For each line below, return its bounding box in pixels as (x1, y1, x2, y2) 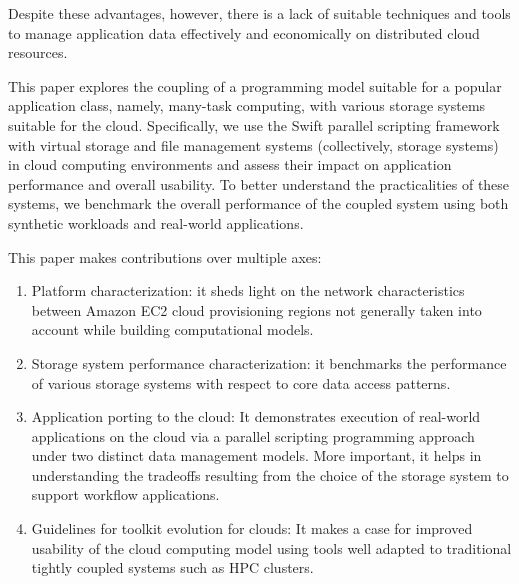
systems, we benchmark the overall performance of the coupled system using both (8, 193, 509, 214)
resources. (8, 42, 68, 63)
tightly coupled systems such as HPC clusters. (31, 557, 314, 578)
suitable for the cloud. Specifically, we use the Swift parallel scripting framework (8, 114, 500, 135)
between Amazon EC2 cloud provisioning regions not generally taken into (31, 299, 482, 320)
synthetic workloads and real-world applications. (8, 212, 304, 233)
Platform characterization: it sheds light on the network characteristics (31, 280, 465, 301)
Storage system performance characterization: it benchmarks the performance (31, 352, 507, 373)
